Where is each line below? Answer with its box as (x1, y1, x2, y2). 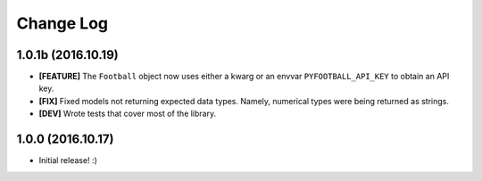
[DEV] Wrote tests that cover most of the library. (38, 108, 217, 119)
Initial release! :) (38, 155, 97, 166)
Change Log (16, 13, 109, 33)
